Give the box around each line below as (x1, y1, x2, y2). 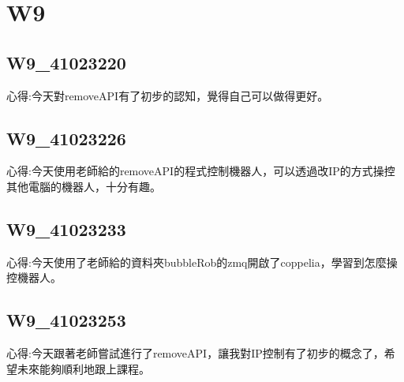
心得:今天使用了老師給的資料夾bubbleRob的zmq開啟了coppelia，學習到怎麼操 (6, 253, 398, 270)
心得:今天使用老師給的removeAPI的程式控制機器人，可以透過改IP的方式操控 (6, 163, 395, 179)
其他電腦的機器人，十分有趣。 (6, 178, 161, 194)
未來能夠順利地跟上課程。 (17, 360, 150, 376)
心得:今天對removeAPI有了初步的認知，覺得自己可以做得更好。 (6, 87, 329, 103)
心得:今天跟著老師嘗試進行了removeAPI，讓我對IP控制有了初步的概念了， (6, 345, 384, 361)
